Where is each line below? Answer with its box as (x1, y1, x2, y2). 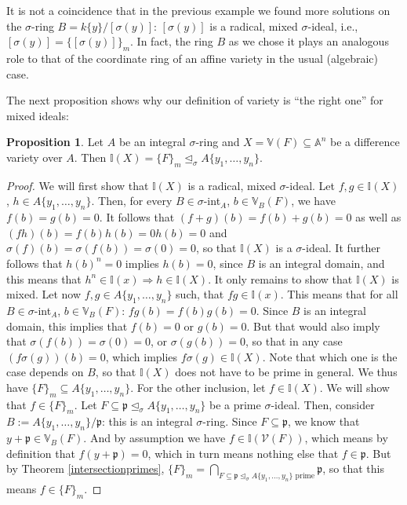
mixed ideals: (6, 107, 69, 123)
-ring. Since (202, 413, 257, 430)
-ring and (195, 134, 240, 150)
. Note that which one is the (262, 348, 398, 364)
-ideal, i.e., (307, 17, 358, 34)
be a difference (329, 134, 400, 150)
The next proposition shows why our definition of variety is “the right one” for (6, 92, 383, 108)
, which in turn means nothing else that (147, 445, 339, 461)
